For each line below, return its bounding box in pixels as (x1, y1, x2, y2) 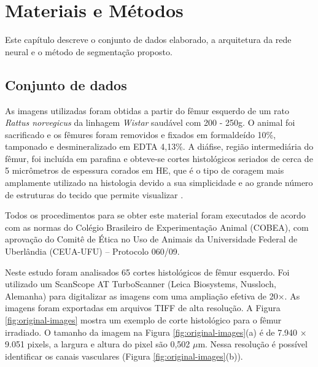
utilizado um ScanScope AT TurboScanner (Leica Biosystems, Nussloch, (5, 277, 276, 290)
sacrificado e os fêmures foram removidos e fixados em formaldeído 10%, (5, 128, 276, 141)
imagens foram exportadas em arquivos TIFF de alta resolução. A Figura (5, 301, 281, 314)
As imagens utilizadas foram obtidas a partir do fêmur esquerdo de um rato (5, 104, 290, 117)
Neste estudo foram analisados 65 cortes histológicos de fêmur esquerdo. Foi (5, 265, 290, 278)
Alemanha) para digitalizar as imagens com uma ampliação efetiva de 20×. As (5, 289, 300, 302)
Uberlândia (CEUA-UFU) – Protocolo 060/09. (5, 245, 180, 258)
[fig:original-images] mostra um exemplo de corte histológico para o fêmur (5, 314, 282, 326)
